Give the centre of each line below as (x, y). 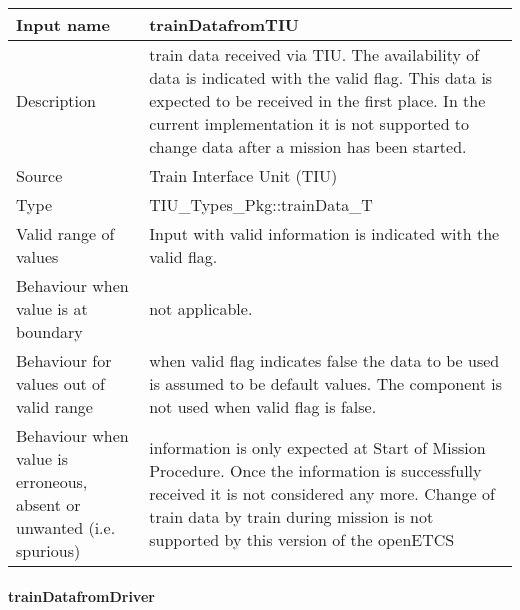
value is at (52, 308)
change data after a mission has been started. (308, 146)
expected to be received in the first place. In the (317, 100)
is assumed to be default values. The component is (326, 383)
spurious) (48, 550)
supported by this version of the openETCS (302, 539)
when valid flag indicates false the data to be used (324, 360)
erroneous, (52, 481)
